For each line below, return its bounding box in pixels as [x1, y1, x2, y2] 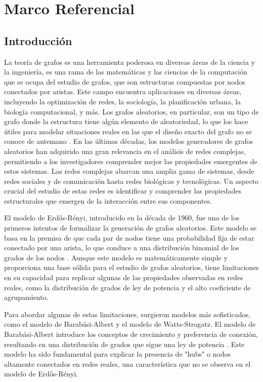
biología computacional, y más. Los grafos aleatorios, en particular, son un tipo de [4, 106, 259, 117]
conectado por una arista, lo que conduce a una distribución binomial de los [4, 242, 239, 253]
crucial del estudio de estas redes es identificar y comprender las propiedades [4, 185, 241, 196]
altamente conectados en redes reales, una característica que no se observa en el [4, 358, 251, 369]
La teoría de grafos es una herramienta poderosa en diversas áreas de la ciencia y [4, 56, 255, 67]
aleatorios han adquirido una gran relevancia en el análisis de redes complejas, [4, 145, 246, 156]
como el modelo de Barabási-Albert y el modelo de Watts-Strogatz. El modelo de [4, 319, 256, 329]
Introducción [4, 32, 72, 48]
